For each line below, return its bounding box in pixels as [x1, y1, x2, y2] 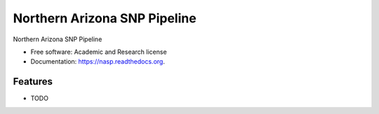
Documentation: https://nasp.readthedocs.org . [30, 57, 165, 66]
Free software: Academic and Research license [30, 48, 168, 56]
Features [13, 76, 53, 87]
